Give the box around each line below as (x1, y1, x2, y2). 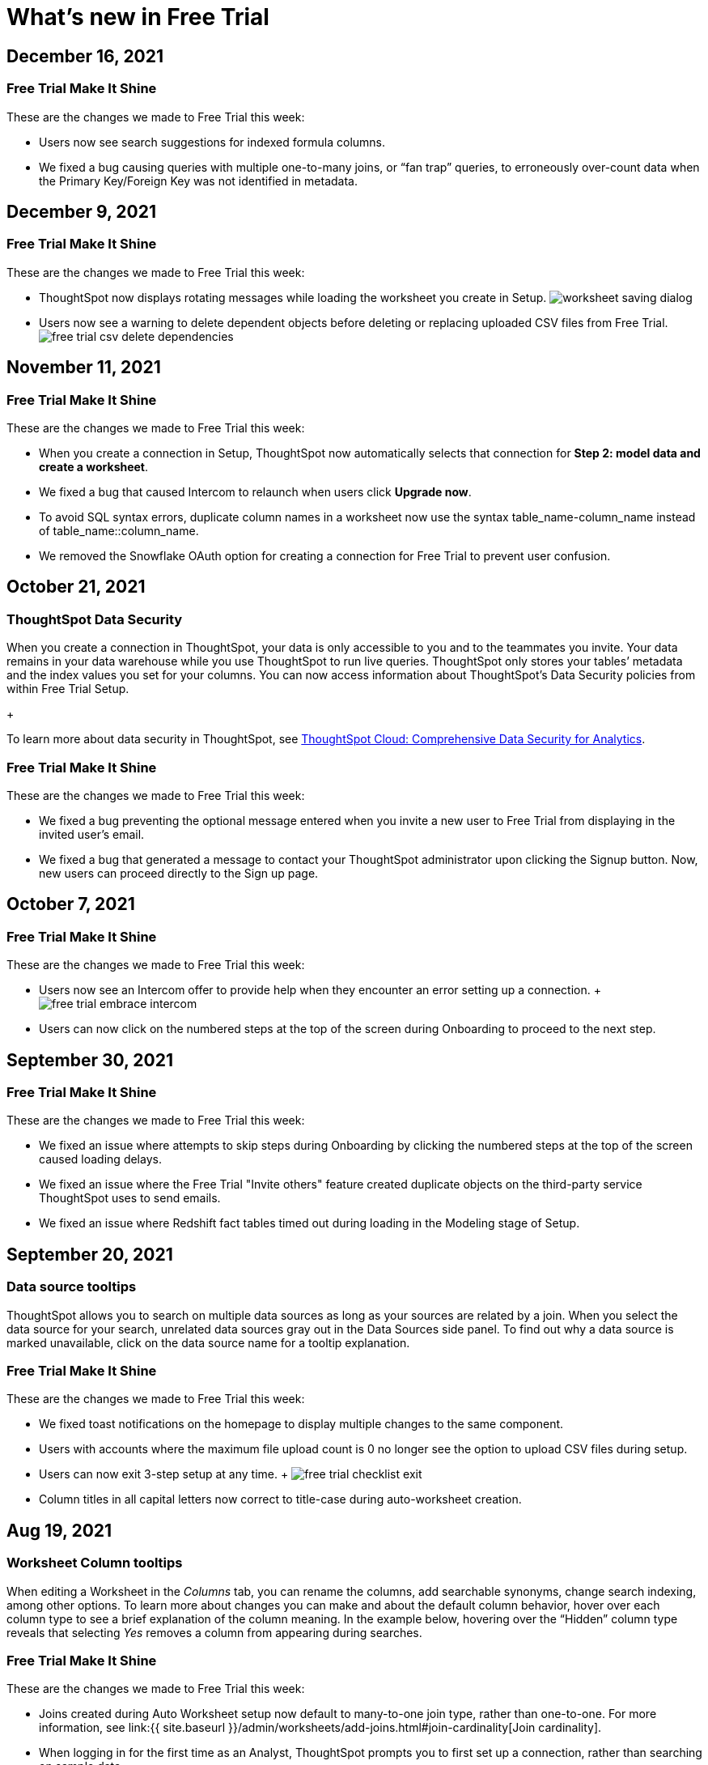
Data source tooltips (6, 1278, 137, 1295)
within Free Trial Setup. (6, 682, 129, 696)
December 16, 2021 (6, 45, 164, 66)
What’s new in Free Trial (6, 3, 269, 31)
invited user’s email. (39, 827, 145, 841)
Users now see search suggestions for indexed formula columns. (39, 134, 386, 149)
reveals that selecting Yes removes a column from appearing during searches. (6, 1625, 422, 1640)
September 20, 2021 (6, 1244, 173, 1265)
